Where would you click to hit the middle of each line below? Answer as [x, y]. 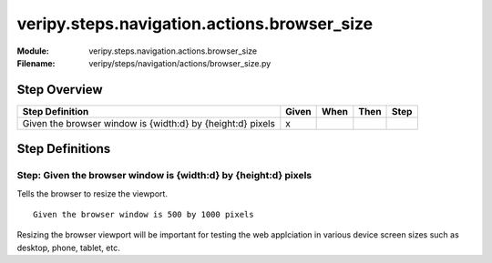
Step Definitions [64, 149]
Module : [33, 51]
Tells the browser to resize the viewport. [92, 193]
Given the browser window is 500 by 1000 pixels [143, 214]
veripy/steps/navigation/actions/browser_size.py [180, 63]
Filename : [36, 63]
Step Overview [60, 90]
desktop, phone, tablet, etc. [68, 248]
